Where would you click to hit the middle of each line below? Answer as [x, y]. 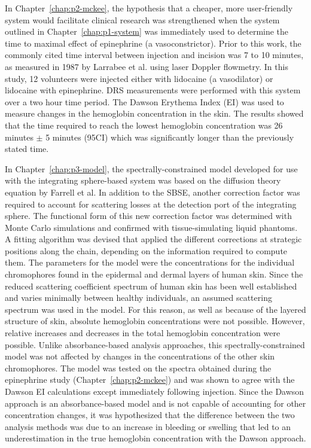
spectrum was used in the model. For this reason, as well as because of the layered [155, 309]
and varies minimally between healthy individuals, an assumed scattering [138, 298]
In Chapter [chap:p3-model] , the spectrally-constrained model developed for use [151, 168]
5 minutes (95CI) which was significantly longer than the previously [170, 137]
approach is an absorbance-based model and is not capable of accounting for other [155, 403]
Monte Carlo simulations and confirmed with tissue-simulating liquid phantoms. [151, 227]
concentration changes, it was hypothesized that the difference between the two [150, 415]
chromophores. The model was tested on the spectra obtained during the [138, 368]
